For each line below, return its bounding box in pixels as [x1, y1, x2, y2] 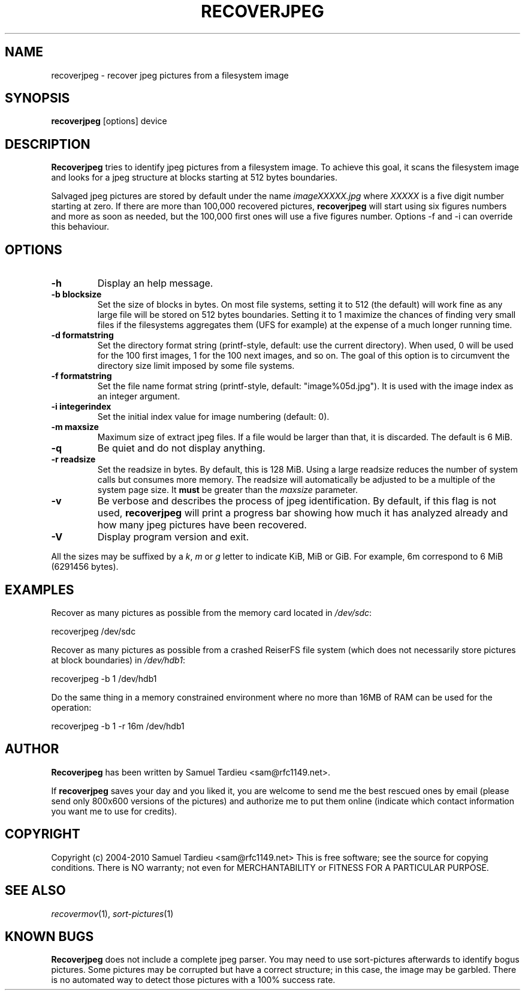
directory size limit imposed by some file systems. [97, 360, 295, 371]
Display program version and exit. [97, 531, 249, 543]
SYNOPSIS [5, 91, 70, 106]
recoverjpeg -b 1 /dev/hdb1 [51, 673, 157, 684]
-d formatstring [51, 330, 114, 341]
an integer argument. [97, 391, 180, 402]
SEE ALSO [5, 883, 66, 898]
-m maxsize [51, 422, 99, 432]
